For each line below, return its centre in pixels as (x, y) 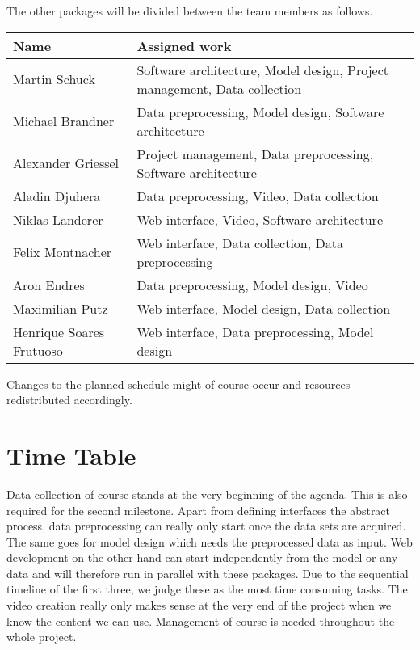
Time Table (71, 455)
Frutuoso (38, 350)
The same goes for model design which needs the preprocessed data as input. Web (210, 541)
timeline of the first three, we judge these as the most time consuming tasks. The (207, 589)
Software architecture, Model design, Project (262, 70)
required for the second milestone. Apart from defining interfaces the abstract (199, 510)
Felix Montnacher (63, 252)
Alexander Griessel (66, 163)
